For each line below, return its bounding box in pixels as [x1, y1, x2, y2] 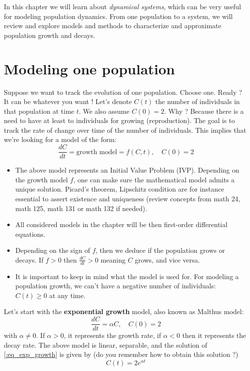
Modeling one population [4, 58, 175, 78]
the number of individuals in [155, 96, 240, 106]
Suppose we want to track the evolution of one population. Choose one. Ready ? [4, 87, 242, 97]
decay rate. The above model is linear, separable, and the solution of [4, 339, 207, 350]
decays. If [15, 254, 44, 265]
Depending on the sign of [15, 245, 90, 255]
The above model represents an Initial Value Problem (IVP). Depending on [15, 165, 239, 175]
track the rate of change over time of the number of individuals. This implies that [4, 124, 247, 135]
